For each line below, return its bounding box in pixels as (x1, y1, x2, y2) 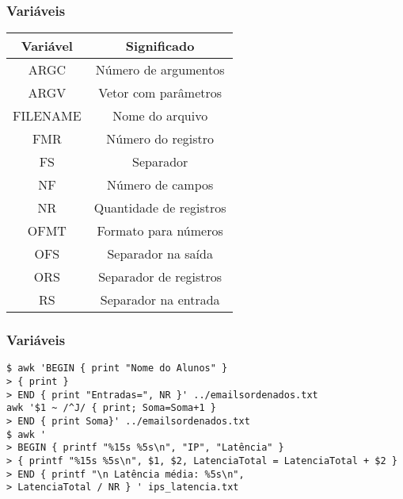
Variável (21, 36, 73, 56)
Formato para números (97, 221, 223, 240)
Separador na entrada (100, 290, 220, 309)
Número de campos (107, 175, 214, 194)
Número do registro (106, 129, 215, 148)
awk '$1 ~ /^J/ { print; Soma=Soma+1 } (6, 402, 216, 414)
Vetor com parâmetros (98, 83, 222, 102)
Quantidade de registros (93, 198, 226, 217)
